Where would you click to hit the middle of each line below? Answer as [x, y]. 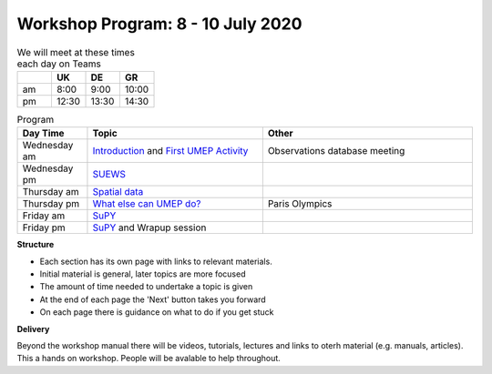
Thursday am [51, 192]
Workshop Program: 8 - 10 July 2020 [159, 24]
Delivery [33, 329]
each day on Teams [59, 64]
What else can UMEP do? [147, 204]
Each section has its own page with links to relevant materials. [156, 261]
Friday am [44, 216]
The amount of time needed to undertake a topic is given [146, 287]
